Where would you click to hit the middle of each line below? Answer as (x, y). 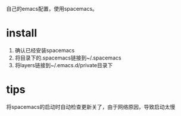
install (22, 33)
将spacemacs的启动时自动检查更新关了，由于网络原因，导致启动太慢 (91, 106)
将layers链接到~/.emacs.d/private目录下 (64, 65)
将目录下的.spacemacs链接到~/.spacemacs (68, 58)
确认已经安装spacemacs (45, 50)
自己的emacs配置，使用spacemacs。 (52, 9)
